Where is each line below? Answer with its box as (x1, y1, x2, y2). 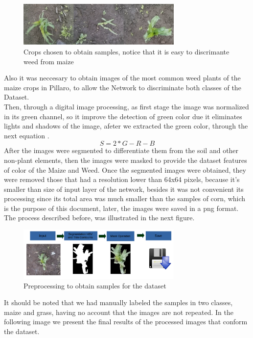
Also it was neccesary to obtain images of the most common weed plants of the (4, 73, 241, 83)
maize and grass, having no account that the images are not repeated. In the (4, 307, 233, 317)
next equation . (4, 130, 49, 140)
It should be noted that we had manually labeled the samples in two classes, (4, 297, 233, 308)
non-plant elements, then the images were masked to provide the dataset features (4, 155, 247, 165)
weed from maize (23, 56, 74, 66)
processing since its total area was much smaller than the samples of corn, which (4, 193, 246, 204)
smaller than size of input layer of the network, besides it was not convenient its (4, 183, 244, 194)
